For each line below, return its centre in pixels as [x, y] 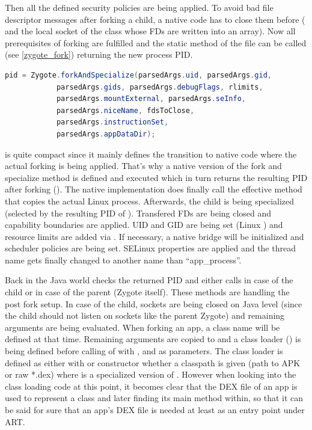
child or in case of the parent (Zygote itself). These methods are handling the [147, 292]
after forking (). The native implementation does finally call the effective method [154, 189]
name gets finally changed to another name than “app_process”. [123, 260]
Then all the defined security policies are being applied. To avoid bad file [139, 7]
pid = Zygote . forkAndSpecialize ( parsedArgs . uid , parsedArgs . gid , [138, 75]
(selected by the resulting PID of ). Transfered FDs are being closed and [138, 213]
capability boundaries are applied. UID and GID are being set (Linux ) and [144, 225]
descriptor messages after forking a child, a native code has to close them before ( [155, 19]
